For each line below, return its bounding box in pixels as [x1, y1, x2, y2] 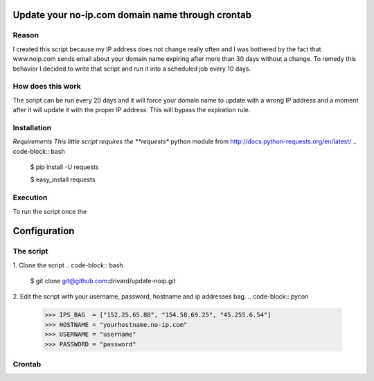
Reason [12, 30, 39, 40]
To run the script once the [12, 207, 87, 215]
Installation [12, 123, 52, 132]
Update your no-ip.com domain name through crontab [12, 9, 252, 21]
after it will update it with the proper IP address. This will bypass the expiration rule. [12, 106, 251, 114]
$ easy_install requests [30, 175, 96, 184]
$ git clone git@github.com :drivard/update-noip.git [30, 277, 176, 285]
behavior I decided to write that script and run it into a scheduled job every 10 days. [12, 64, 251, 73]
